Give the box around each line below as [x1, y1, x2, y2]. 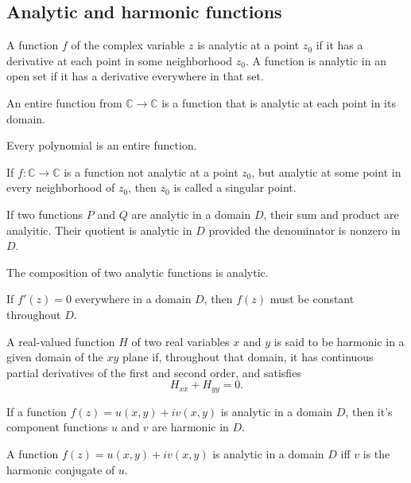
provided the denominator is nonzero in [208, 221, 401, 238]
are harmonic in [152, 419, 229, 435]
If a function [6, 403, 67, 419]
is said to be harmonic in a [273, 333, 405, 349]
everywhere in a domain [75, 290, 192, 307]
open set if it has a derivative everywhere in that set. [6, 68, 264, 84]
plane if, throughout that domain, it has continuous [122, 349, 374, 365]
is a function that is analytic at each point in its [161, 94, 396, 111]
